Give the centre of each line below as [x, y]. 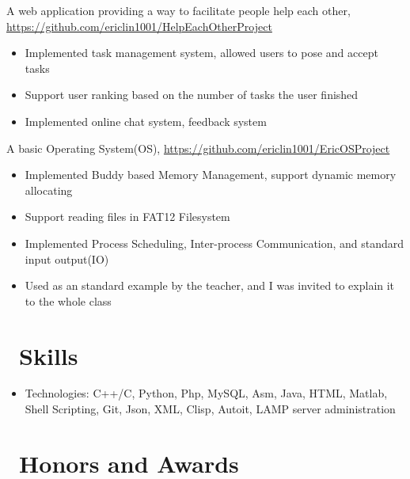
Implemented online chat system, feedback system [146, 121]
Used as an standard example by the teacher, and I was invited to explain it [210, 285]
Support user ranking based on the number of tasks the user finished [192, 95]
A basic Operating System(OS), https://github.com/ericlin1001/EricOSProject [198, 148]
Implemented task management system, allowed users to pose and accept [201, 53]
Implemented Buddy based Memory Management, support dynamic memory [211, 175]
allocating [49, 190]
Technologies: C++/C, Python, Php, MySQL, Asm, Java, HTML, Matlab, [206, 393]
